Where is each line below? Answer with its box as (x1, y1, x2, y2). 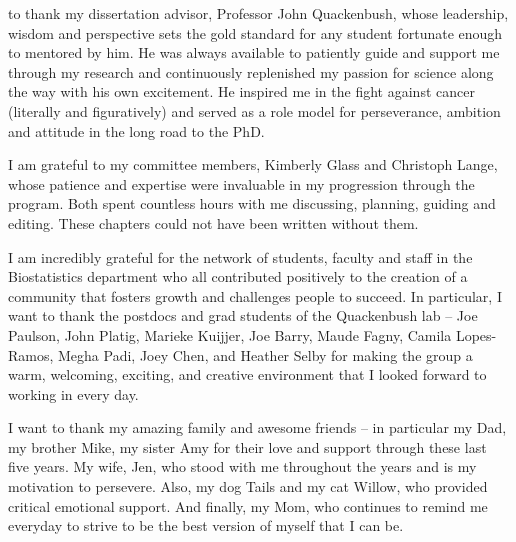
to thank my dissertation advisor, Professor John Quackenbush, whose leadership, (8, 3, 509, 23)
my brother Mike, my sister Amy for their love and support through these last (8, 436, 487, 457)
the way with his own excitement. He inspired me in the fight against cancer (8, 81, 475, 102)
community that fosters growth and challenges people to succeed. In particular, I (8, 285, 502, 306)
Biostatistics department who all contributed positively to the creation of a (8, 266, 468, 287)
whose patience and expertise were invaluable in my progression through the (8, 173, 475, 194)
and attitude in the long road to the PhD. (8, 120, 265, 141)
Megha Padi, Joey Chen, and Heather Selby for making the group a (58, 344, 473, 365)
